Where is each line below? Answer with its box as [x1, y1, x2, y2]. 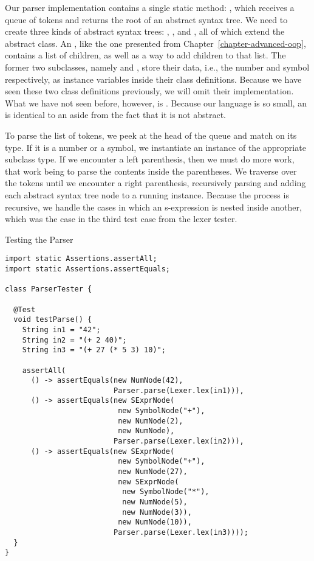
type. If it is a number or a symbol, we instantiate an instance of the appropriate [5, 141, 306, 153]
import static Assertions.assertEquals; [5, 264, 171, 273]
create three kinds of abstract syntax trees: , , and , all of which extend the [5, 25, 285, 38]
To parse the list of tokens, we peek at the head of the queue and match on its [5, 128, 297, 141]
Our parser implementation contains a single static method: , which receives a [5, 1, 295, 13]
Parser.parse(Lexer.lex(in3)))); [113, 528, 248, 537]
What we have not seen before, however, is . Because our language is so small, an [5, 96, 307, 109]
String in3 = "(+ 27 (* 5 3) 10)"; [22, 346, 166, 355]
